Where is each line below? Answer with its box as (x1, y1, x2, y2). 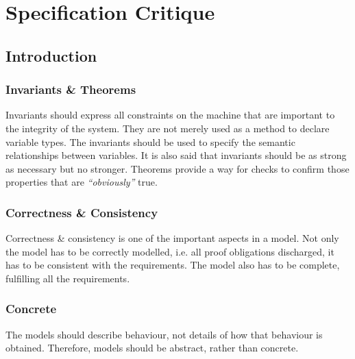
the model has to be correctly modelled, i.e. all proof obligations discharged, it (5, 244, 334, 258)
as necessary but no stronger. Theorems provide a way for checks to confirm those (5, 161, 350, 175)
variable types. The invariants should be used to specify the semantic (5, 134, 295, 149)
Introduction (5, 45, 97, 66)
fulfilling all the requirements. (5, 271, 130, 285)
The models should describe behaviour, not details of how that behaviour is (5, 327, 323, 341)
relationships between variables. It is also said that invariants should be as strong (5, 148, 347, 162)
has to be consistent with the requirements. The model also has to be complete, (5, 258, 340, 272)
